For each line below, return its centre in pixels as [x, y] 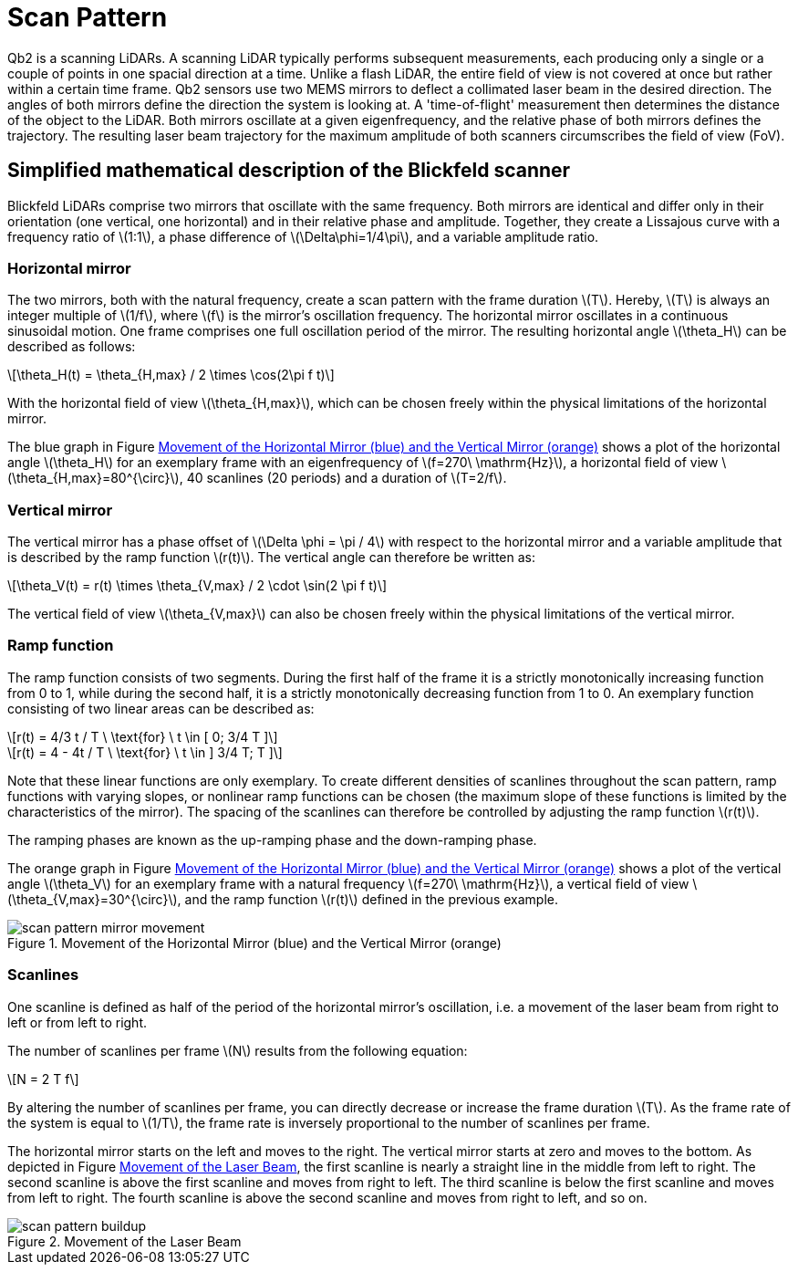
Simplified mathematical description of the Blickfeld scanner [289, 171]
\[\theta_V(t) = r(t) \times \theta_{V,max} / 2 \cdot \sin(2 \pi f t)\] [197, 586]
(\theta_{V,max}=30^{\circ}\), [94, 899]
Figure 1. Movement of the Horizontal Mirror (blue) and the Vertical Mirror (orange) [254, 943]
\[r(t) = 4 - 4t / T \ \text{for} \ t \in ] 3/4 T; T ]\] [145, 752]
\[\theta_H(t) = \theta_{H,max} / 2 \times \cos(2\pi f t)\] [171, 375]
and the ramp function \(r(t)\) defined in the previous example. [372, 899]
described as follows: [72, 347]
